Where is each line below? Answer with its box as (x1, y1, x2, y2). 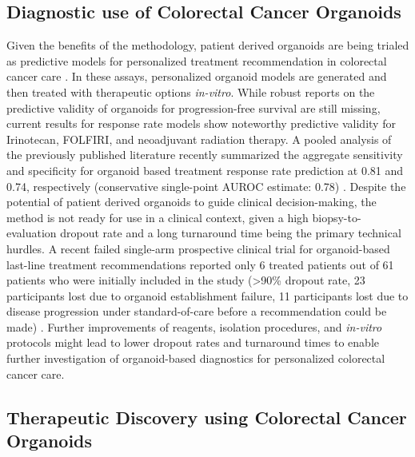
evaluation (6, 225, 57, 241)
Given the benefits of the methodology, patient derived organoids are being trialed (6, 37, 409, 54)
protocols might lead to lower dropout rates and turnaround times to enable (6, 334, 379, 351)
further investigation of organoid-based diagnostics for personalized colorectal (6, 350, 385, 367)
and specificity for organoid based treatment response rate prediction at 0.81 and (6, 161, 404, 178)
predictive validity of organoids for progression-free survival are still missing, (6, 99, 381, 116)
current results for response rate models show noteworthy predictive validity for (6, 115, 396, 132)
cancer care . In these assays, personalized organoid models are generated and (6, 68, 387, 85)
